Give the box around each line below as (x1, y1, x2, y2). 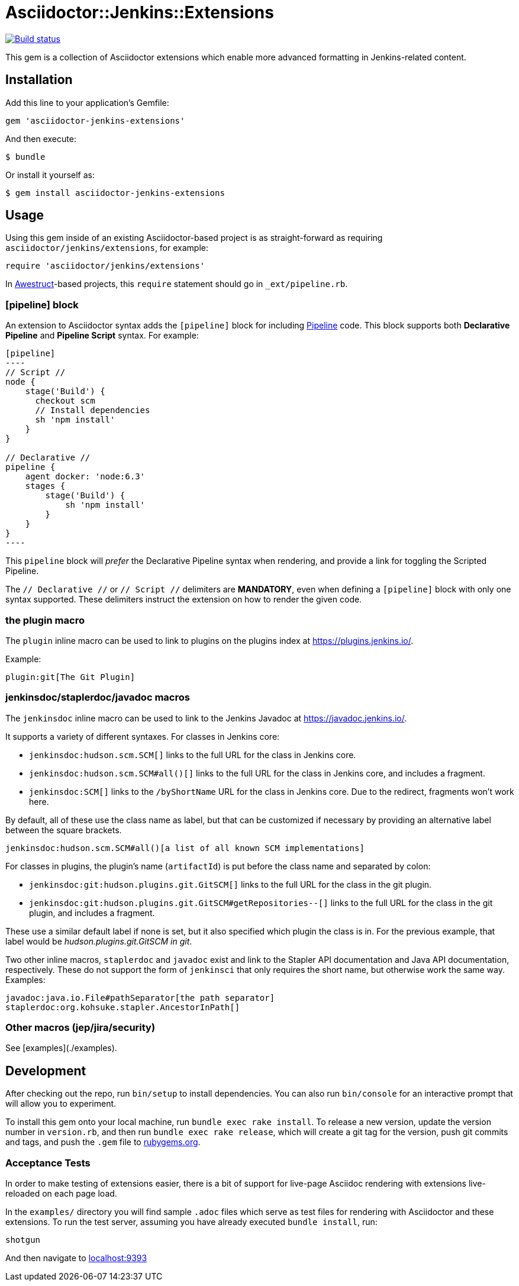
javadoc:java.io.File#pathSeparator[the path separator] (5, 992, 275, 1003)
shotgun (5, 1235, 41, 1245)
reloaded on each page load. (5, 1188, 117, 1199)
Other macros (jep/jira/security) (5, 1021, 156, 1034)
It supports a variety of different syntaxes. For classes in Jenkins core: (5, 731, 280, 742)
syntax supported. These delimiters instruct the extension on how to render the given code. (5, 594, 362, 605)
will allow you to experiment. (5, 1098, 117, 1109)
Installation (5, 72, 73, 88)
